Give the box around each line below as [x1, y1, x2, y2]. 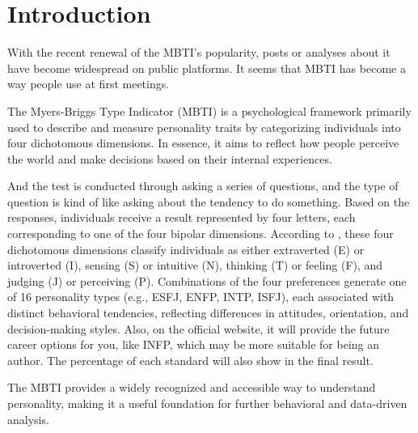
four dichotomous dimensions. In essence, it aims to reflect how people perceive [7, 134, 399, 151]
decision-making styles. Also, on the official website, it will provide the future [7, 320, 390, 337]
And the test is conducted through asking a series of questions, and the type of [7, 177, 399, 194]
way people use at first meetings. [7, 75, 170, 92]
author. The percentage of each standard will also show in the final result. [7, 351, 374, 368]
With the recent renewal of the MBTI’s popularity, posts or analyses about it [7, 44, 391, 61]
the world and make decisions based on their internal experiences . [7, 150, 332, 167]
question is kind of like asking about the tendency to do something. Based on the [7, 193, 410, 210]
